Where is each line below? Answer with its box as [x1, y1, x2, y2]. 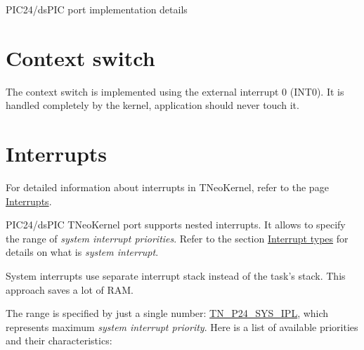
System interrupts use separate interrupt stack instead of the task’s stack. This [6, 268, 346, 283]
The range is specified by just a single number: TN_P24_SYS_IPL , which [6, 306, 329, 320]
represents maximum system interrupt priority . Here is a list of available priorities [6, 319, 358, 334]
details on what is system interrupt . [6, 245, 159, 259]
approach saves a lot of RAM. [6, 282, 134, 297]
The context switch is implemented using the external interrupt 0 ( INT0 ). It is [6, 84, 344, 98]
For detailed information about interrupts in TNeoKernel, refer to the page [6, 180, 329, 195]
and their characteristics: [6, 333, 112, 348]
